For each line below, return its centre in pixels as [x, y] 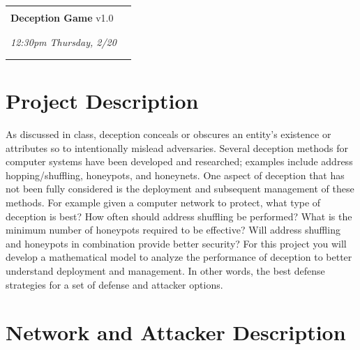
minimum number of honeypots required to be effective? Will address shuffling [173, 230]
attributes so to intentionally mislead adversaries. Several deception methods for [177, 147]
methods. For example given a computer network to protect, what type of [163, 203]
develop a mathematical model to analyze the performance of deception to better [179, 257]
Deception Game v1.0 [62, 17]
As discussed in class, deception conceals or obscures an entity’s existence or [168, 134]
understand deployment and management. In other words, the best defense [165, 271]
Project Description [102, 101]
